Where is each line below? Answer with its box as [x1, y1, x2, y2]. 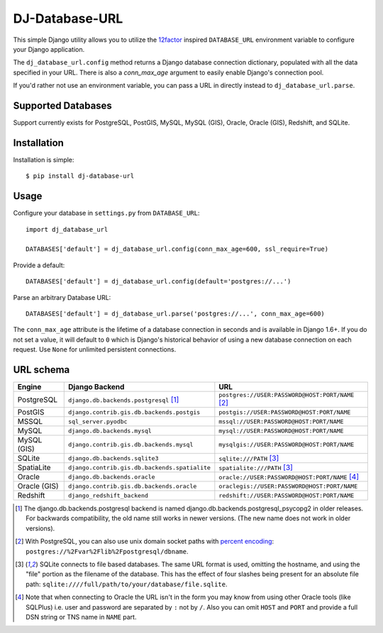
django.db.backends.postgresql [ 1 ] [68, 394, 179, 404]
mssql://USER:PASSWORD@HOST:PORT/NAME [218, 418, 344, 425]
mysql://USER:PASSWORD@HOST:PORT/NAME [218, 427, 344, 435]
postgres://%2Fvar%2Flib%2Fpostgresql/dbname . [26, 547, 189, 556]
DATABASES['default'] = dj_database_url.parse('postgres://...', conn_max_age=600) [26, 309, 326, 318]
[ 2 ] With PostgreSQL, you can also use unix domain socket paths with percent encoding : [15, 537, 274, 546]
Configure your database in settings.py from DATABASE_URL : [13, 209, 200, 218]
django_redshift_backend [68, 491, 149, 499]
